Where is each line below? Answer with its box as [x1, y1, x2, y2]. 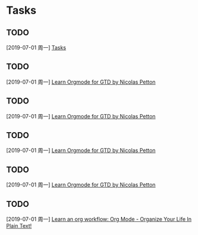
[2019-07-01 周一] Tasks [6, 44, 67, 51]
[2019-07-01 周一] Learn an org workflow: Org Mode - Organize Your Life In [6, 216, 192, 223]
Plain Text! [6, 222, 32, 230]
